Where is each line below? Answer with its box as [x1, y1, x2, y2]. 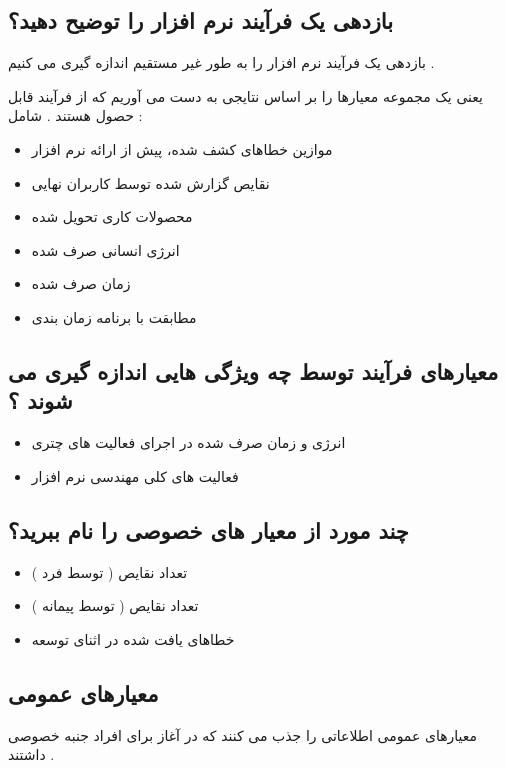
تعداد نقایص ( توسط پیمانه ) [31, 595, 199, 616]
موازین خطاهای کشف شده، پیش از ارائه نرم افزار [31, 138, 333, 159]
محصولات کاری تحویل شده [31, 206, 193, 227]
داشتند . [8, 744, 55, 765]
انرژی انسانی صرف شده [31, 239, 180, 260]
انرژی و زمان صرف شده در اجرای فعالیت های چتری [31, 432, 346, 453]
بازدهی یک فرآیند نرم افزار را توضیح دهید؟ [8, 5, 394, 36]
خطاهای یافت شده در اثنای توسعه [31, 628, 235, 649]
